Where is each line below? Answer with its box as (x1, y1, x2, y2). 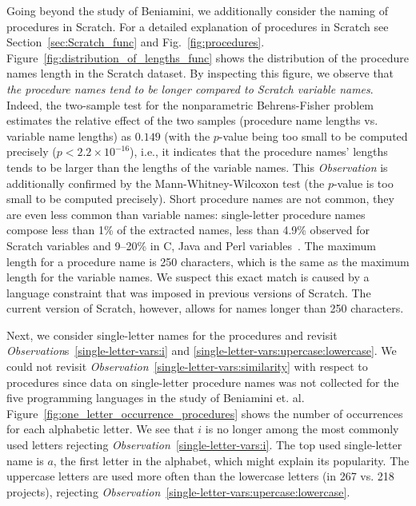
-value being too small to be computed (218, 127, 408, 144)
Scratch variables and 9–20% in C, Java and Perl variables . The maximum (6, 237, 376, 253)
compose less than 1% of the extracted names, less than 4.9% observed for (6, 221, 370, 238)
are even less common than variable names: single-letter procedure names (6, 205, 366, 222)
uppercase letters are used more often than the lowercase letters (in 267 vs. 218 (6, 468, 394, 484)
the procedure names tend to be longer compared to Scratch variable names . (6, 80, 374, 97)
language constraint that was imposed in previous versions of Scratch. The (6, 284, 371, 301)
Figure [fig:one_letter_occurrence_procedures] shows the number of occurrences (6, 404, 403, 421)
